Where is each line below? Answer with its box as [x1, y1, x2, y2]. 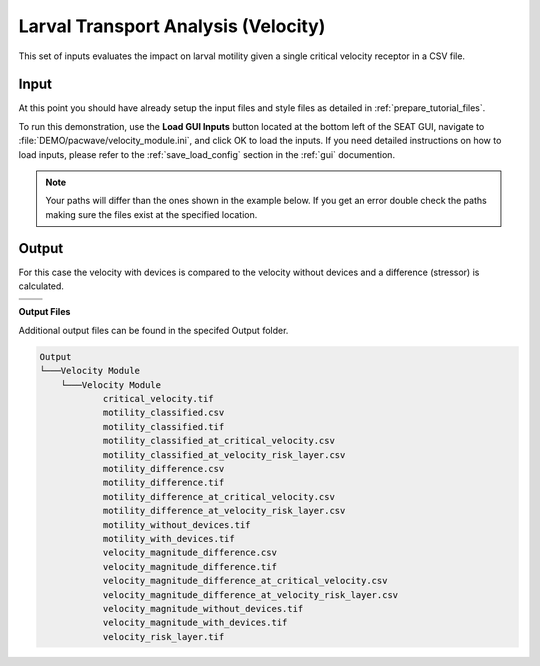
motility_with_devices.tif [102, 533, 235, 544]
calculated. [18, 280, 65, 292]
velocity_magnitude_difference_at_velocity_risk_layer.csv [102, 589, 399, 600]
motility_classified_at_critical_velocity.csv [102, 435, 335, 447]
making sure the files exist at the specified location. [45, 208, 258, 220]
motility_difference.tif [102, 477, 225, 489]
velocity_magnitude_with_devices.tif [102, 617, 288, 629]
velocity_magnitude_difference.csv [102, 547, 277, 559]
